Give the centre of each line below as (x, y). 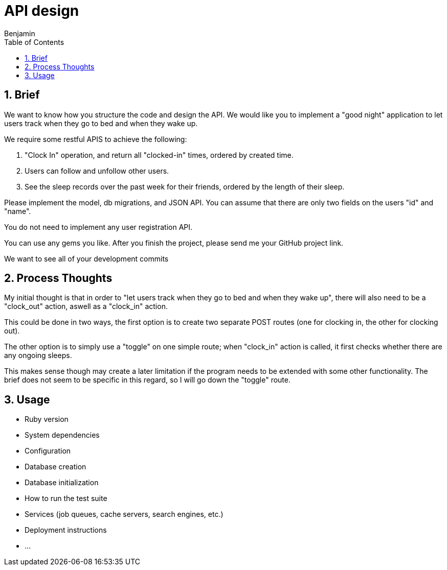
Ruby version (47, 419)
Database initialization (62, 483)
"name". (18, 211)
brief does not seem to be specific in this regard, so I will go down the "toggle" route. (148, 380)
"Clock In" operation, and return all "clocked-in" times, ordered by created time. (159, 155)
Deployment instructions (66, 530)
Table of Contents (34, 42)
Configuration (48, 451)
